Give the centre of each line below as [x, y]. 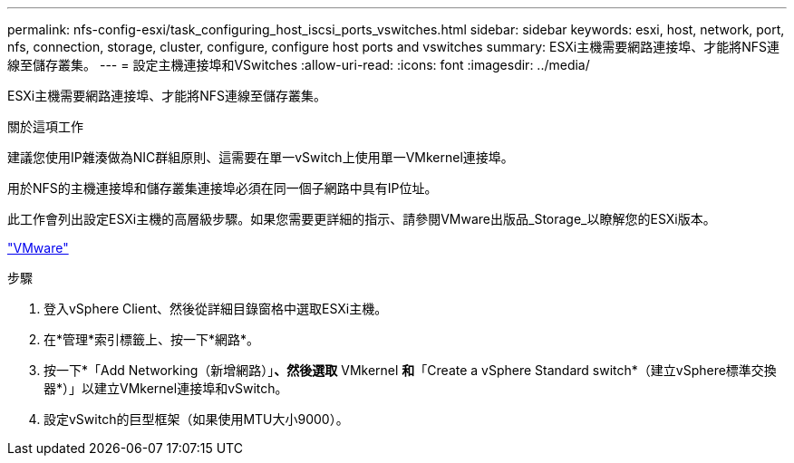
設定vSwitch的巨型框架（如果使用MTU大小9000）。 [196, 419]
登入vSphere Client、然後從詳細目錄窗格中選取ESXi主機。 [216, 309]
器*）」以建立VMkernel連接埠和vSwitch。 [166, 388]
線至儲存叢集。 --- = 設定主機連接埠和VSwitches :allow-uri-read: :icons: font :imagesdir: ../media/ [299, 65]
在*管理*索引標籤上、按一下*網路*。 [152, 339]
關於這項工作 [45, 126]
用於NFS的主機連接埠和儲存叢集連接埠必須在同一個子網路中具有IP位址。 [223, 188]
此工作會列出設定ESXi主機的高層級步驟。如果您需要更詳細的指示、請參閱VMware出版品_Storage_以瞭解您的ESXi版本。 [362, 219]
